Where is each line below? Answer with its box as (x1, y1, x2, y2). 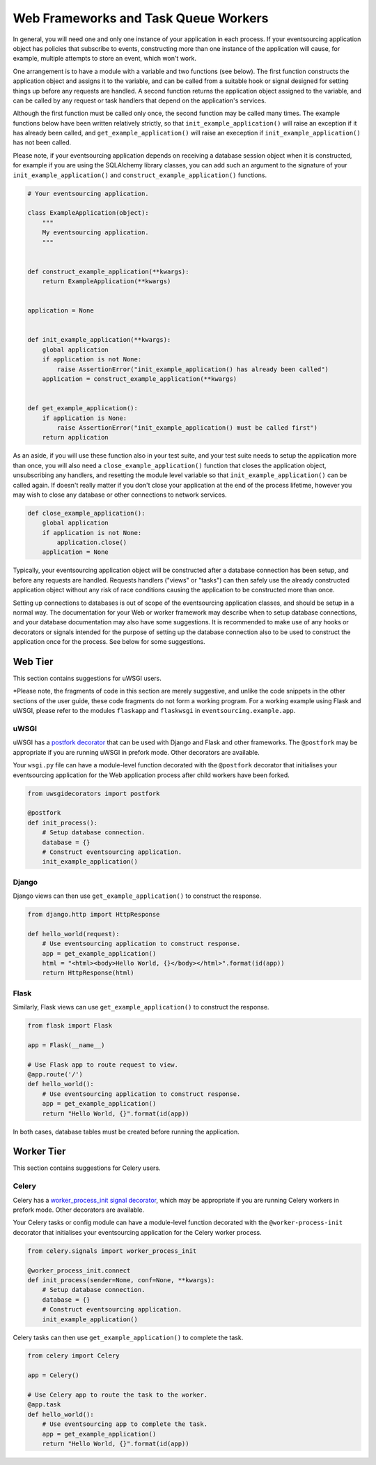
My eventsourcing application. (42, 229, 149, 236)
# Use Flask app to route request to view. (27, 1060, 179, 1069)
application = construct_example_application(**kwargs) (42, 375, 237, 383)
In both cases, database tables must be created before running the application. (13, 1127, 240, 1136)
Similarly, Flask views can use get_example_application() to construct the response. (13, 1003, 269, 1012)
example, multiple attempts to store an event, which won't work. (13, 54, 196, 63)
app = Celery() (27, 1372, 79, 1379)
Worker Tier (13, 1145, 66, 1157)
